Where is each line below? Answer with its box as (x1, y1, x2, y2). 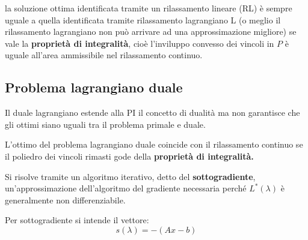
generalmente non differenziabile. (5, 193, 126, 206)
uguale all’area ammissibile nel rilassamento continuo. (5, 49, 203, 61)
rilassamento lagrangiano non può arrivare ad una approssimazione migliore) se (5, 25, 297, 38)
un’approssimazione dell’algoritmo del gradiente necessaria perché (5, 182, 247, 194)
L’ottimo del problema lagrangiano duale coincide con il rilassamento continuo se (5, 138, 303, 151)
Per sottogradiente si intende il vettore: (5, 214, 149, 226)
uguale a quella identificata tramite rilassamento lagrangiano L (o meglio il (5, 13, 281, 26)
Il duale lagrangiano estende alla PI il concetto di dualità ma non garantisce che (5, 106, 300, 119)
